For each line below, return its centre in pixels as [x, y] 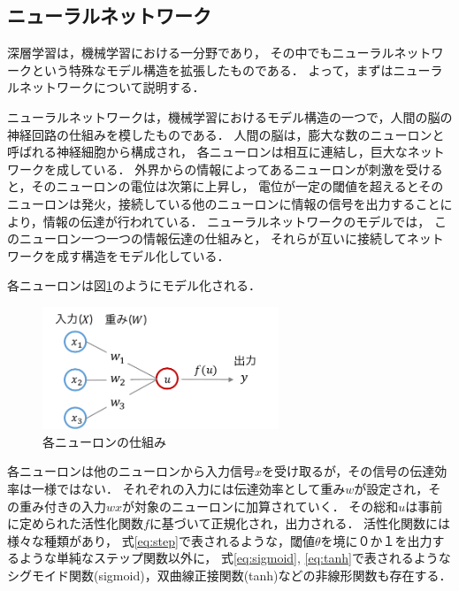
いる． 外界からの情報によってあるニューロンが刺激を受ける [268, 169]
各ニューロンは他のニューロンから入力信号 [131, 471]
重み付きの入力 [62, 506]
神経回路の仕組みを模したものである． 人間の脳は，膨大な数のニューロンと [226, 134]
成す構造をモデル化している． [143, 255]
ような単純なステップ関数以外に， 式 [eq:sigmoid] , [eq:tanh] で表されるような [235, 558]
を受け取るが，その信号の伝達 [348, 471]
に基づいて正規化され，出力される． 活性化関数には [300, 523]
